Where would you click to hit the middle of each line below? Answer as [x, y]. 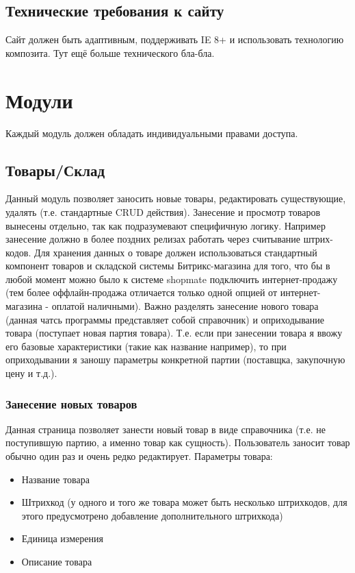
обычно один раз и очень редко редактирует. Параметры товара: [139, 456]
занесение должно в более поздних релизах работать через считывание [153, 239]
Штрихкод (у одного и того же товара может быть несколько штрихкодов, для [184, 502]
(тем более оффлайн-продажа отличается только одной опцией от [142, 292]
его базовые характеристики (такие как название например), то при [146, 346]
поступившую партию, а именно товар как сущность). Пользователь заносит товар [178, 442]
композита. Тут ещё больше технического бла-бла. [110, 52]
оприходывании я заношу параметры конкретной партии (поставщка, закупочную [175, 359]
